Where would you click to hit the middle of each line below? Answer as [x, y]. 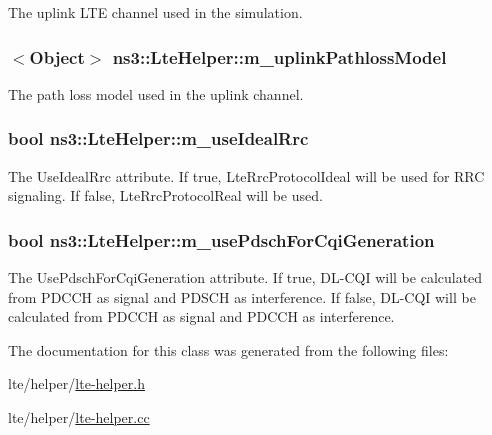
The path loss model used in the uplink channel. [156, 93]
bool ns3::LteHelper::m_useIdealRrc [158, 138]
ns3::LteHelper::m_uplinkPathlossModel [279, 56]
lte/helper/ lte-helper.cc [79, 417]
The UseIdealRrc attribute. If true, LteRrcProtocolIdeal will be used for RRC [246, 175]
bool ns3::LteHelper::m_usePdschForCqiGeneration [221, 239]
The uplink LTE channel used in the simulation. [155, 12]
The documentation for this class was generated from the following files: [228, 349]
